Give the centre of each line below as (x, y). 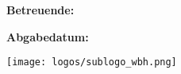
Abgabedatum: (48, 36)
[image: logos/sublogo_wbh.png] (92, 62)
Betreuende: (40, 10)
